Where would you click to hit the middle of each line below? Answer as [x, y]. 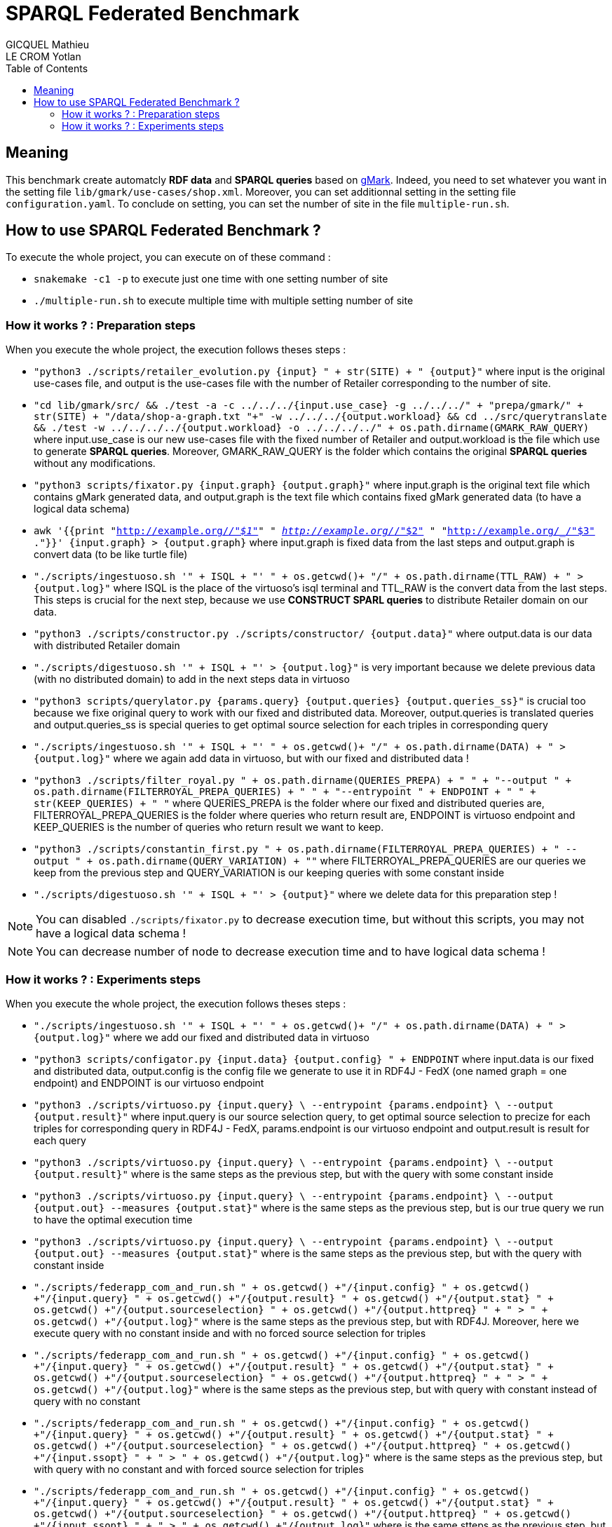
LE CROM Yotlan [43, 56]
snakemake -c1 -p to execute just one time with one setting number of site [211, 279]
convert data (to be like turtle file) [111, 555]
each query [60, 1140]
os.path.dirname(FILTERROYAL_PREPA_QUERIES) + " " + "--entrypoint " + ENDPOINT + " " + [285, 792]
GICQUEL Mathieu [48, 44]
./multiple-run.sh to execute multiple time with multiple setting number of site [224, 301]
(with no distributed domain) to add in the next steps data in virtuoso [192, 679]
